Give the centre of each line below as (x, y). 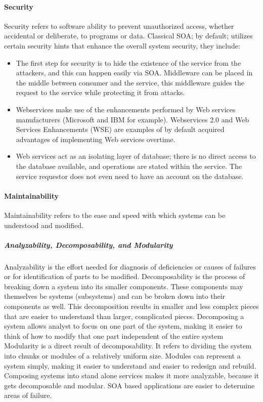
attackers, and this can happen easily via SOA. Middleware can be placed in (134, 73)
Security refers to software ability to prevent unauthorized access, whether (119, 26)
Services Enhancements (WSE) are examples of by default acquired (120, 129)
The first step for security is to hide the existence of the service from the (128, 62)
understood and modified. (44, 225)
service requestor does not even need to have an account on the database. (130, 176)
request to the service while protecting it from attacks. (100, 92)
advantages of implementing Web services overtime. (96, 139)
